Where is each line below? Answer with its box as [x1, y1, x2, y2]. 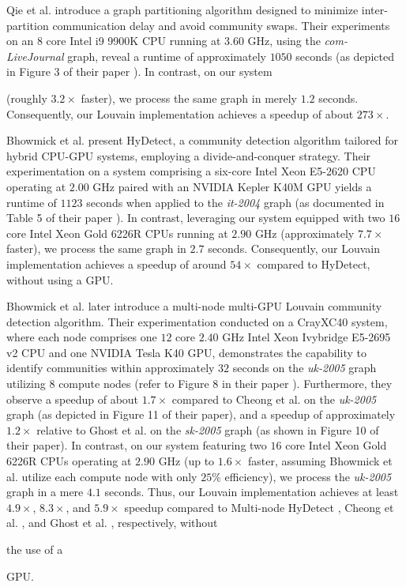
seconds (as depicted [295, 47, 394, 64]
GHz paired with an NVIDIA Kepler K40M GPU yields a [92, 178, 372, 194]
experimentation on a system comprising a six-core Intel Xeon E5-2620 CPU [6, 163, 376, 179]
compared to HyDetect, [257, 255, 370, 272]
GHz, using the [247, 32, 321, 49]
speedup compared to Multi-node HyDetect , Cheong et [124, 499, 394, 515]
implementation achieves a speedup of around [6, 255, 227, 272]
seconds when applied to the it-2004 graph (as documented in [86, 194, 385, 210]
